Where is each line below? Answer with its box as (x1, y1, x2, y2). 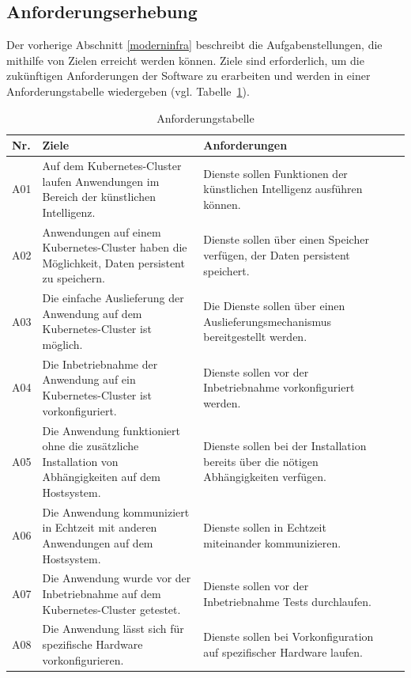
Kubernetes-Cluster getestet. (42, 600, 181, 617)
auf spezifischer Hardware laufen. (203, 643, 363, 660)
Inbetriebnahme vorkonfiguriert (203, 379, 355, 396)
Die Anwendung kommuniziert (42, 503, 190, 520)
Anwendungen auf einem (42, 223, 161, 240)
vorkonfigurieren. (42, 651, 124, 668)
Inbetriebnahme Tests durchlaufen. (203, 593, 371, 609)
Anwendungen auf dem (42, 534, 153, 551)
